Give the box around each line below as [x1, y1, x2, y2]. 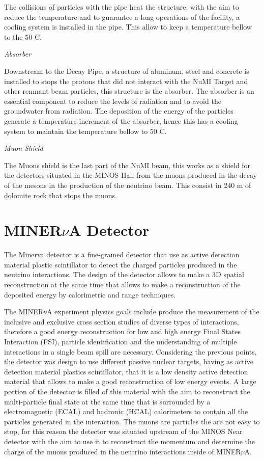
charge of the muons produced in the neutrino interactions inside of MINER [4, 446, 241, 456]
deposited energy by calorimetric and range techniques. [4, 289, 176, 300]
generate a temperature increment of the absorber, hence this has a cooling [4, 115, 238, 126]
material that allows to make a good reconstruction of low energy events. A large [4, 376, 256, 387]
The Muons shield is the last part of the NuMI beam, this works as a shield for [4, 159, 251, 170]
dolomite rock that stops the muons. [4, 190, 117, 200]
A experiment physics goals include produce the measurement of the [46, 306, 259, 317]
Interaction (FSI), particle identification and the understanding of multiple [4, 336, 237, 346]
